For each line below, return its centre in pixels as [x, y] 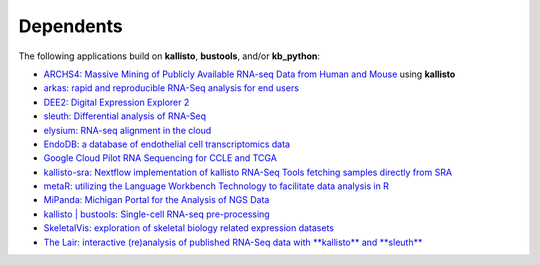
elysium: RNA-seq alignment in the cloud [127, 130]
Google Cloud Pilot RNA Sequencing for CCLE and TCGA [160, 158]
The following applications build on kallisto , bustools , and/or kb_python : [169, 56]
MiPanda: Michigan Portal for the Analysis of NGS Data [156, 200]
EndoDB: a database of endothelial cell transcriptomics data [166, 144]
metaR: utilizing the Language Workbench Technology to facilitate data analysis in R [216, 186]
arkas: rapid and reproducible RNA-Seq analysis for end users [171, 88]
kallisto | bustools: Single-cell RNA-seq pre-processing [156, 214]
